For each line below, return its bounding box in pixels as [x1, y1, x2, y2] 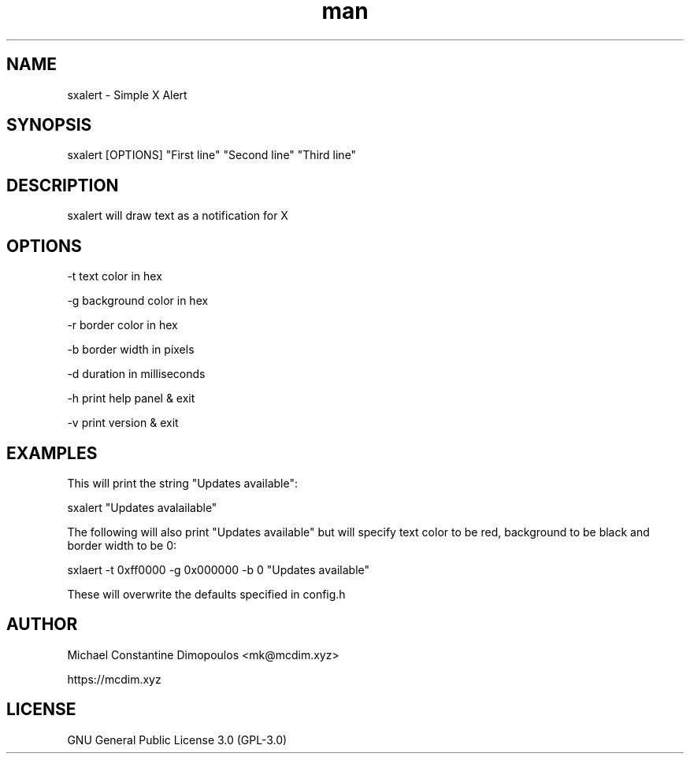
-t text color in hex [67, 269, 162, 284]
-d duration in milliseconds [67, 367, 206, 381]
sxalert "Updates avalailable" [67, 500, 217, 514]
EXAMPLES [6, 443, 98, 463]
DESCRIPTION [6, 175, 119, 195]
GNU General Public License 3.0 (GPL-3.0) [67, 732, 287, 747]
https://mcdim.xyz [67, 672, 161, 686]
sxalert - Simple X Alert [67, 87, 187, 102]
